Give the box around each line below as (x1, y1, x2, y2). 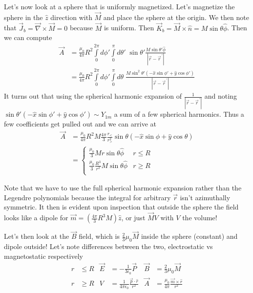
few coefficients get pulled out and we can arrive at (4, 119, 157, 129)
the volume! (182, 212, 217, 223)
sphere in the (4, 12, 43, 22)
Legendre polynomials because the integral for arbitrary (4, 192, 171, 202)
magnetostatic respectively (4, 251, 83, 261)
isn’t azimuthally (180, 192, 231, 202)
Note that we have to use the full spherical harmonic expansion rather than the (4, 183, 242, 193)
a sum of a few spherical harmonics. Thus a (114, 109, 244, 119)
